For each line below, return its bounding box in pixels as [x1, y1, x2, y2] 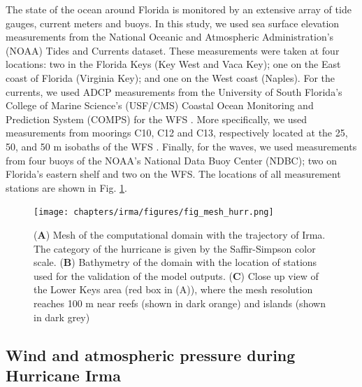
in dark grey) [34, 309, 90, 324]
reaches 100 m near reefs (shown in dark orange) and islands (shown [34, 295, 326, 310]
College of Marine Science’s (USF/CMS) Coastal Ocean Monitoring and [6, 98, 314, 113]
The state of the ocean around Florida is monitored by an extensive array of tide [6, 2, 352, 16]
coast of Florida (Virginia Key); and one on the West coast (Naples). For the [6, 70, 335, 85]
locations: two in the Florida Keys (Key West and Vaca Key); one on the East [6, 57, 341, 71]
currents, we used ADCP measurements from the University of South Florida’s [6, 84, 342, 99]
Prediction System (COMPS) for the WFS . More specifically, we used [6, 111, 307, 126]
